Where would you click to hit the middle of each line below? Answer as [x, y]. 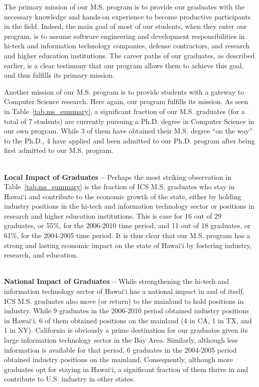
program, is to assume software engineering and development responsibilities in [125, 36]
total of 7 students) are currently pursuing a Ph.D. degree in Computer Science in [129, 121]
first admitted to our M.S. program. [59, 150]
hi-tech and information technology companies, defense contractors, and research [127, 46]
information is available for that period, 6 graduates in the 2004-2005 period [121, 349]
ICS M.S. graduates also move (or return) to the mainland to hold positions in [124, 301]
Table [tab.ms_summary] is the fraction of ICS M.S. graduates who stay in [119, 187]
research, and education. [41, 255]
